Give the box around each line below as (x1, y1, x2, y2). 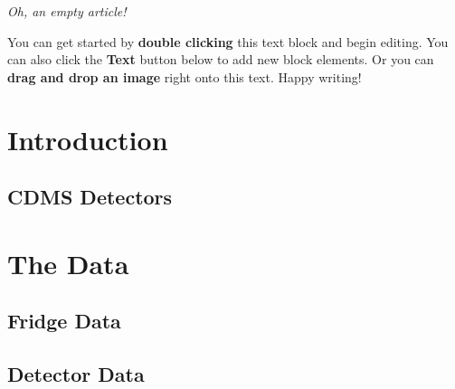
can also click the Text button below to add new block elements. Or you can (7, 50, 434, 69)
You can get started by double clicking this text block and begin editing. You (7, 32, 449, 51)
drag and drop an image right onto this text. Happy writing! (7, 67, 362, 86)
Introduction (7, 120, 168, 157)
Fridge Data (7, 307, 121, 335)
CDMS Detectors (7, 183, 173, 211)
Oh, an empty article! (7, 2, 127, 20)
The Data (7, 244, 129, 281)
